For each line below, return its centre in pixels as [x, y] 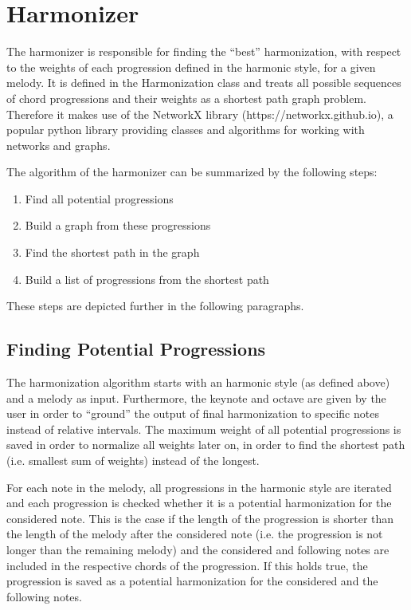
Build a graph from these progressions [118, 225]
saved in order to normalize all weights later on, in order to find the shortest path [206, 445]
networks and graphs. [59, 145]
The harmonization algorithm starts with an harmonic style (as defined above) [198, 382]
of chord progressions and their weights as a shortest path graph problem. [186, 98]
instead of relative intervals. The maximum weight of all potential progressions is [204, 429]
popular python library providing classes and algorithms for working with [186, 130]
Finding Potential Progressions [136, 349]
